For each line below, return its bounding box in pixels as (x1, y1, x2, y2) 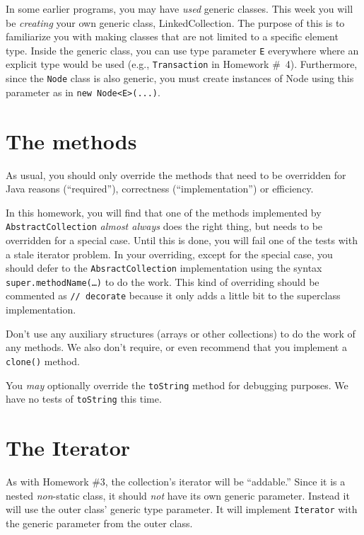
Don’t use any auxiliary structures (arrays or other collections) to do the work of (6, 326, 356, 340)
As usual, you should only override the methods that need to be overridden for (6, 167, 346, 182)
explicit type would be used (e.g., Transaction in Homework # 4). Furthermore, (6, 57, 358, 71)
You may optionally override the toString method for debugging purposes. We (6, 377, 348, 392)
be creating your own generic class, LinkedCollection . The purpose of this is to (6, 15, 345, 30)
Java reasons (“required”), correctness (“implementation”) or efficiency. (6, 181, 314, 196)
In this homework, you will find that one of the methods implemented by (6, 205, 322, 219)
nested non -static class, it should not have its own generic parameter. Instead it (6, 488, 350, 502)
